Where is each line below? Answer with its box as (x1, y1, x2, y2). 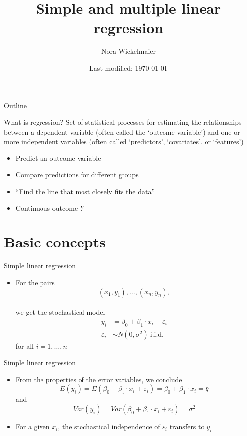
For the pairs (15, 277, 55, 287)
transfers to (169, 421, 205, 431)
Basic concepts (4, 232, 106, 252)
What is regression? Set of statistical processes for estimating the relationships (4, 117, 242, 127)
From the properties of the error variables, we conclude (15, 374, 182, 384)
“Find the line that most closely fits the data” (15, 186, 155, 196)
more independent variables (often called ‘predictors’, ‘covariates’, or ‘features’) (4, 136, 244, 146)
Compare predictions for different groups (15, 169, 139, 180)
